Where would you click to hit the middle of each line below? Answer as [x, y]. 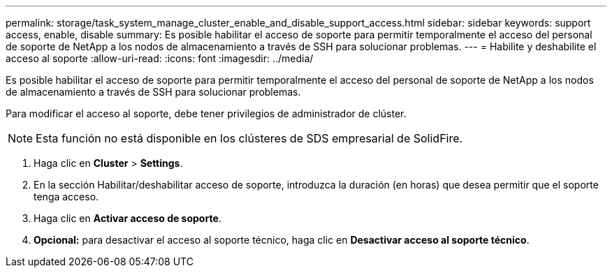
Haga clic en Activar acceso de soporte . [127, 218]
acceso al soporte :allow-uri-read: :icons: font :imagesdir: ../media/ [160, 58]
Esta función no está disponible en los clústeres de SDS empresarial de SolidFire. [249, 138]
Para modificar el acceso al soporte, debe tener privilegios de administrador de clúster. [206, 113]
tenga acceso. [66, 197]
